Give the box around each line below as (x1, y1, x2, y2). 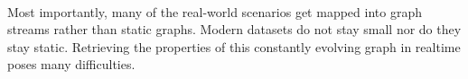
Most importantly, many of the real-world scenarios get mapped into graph (7, 2, 422, 21)
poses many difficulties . (7, 55, 136, 74)
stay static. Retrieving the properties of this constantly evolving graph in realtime (7, 37, 461, 56)
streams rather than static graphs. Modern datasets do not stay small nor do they (7, 20, 462, 39)
